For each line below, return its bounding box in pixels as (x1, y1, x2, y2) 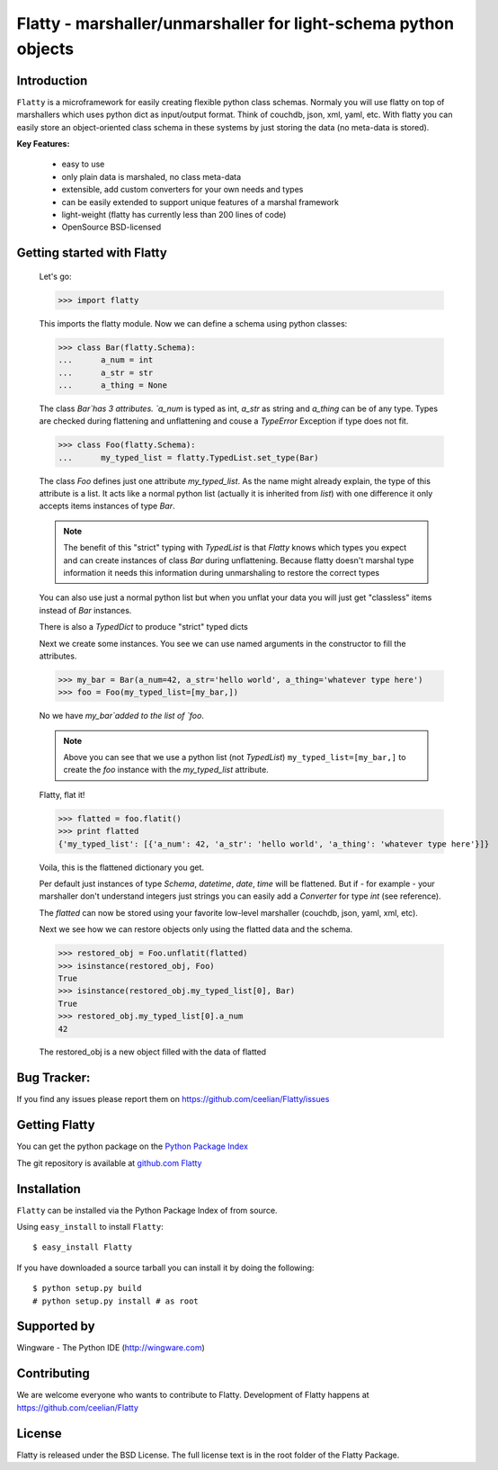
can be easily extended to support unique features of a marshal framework (61, 196, 339, 207)
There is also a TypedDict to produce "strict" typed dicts (39, 622, 249, 632)
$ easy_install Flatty (32, 1242, 133, 1252)
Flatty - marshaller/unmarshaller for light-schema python (16, 13, 454, 33)
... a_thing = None (58, 380, 168, 390)
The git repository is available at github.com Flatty (16, 1157, 202, 1169)
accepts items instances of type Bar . (39, 500, 175, 512)
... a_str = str (58, 367, 154, 378)
